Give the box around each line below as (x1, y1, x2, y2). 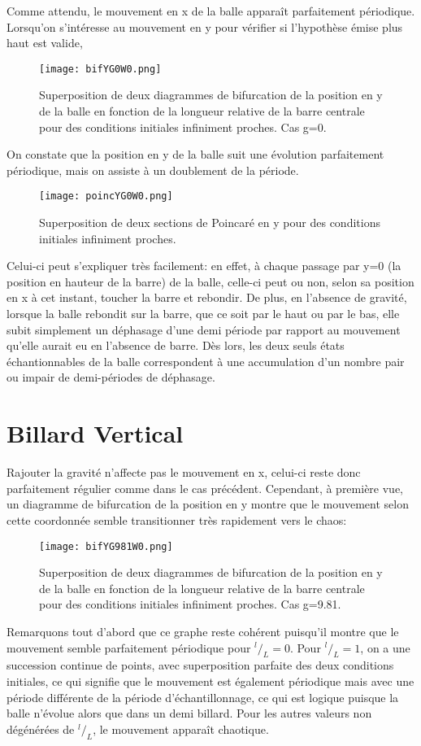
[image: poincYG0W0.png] (39, 190, 173, 203)
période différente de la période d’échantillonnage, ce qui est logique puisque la (7, 688, 399, 705)
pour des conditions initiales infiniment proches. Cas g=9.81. (39, 595, 341, 613)
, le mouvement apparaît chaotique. (93, 720, 269, 737)
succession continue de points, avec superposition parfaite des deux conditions (7, 657, 394, 674)
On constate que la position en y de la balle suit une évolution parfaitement (7, 146, 384, 163)
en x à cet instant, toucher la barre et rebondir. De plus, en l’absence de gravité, (7, 289, 407, 306)
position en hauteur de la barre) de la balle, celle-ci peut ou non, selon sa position (7, 273, 414, 290)
